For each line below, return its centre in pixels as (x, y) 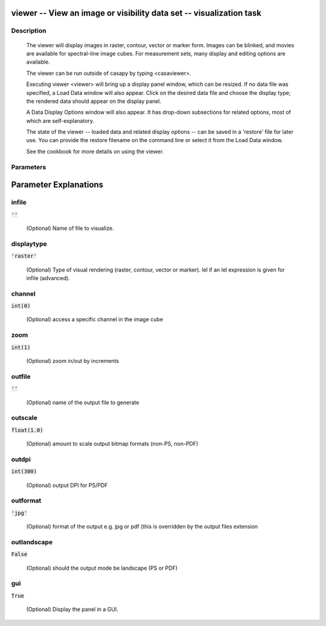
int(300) (24, 471)
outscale (24, 418)
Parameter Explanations (57, 185)
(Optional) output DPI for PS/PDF (67, 485)
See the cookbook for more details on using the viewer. (95, 151)
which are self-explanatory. (60, 120)
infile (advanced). (48, 278)
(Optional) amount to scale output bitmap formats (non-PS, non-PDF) (112, 444)
